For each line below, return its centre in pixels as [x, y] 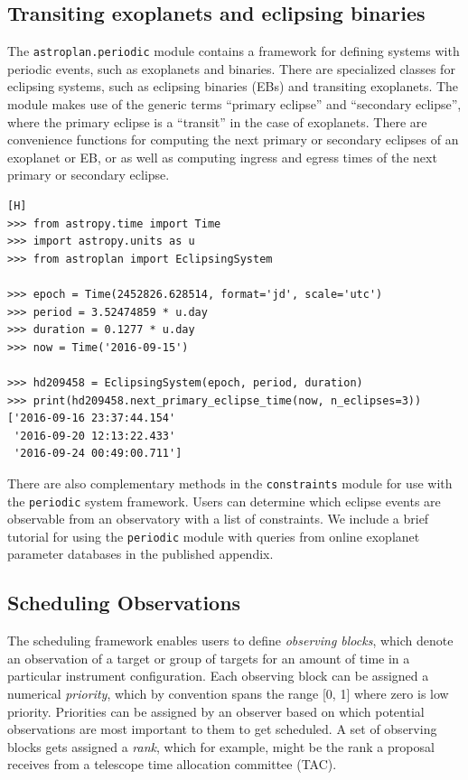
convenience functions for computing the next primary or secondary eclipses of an [233, 139]
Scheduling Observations [124, 603]
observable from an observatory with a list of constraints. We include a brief [218, 519]
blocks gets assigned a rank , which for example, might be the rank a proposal [221, 746]
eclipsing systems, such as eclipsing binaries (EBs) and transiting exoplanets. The [233, 86]
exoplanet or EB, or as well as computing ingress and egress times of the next [222, 157]
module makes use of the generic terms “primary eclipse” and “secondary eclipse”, [234, 104]
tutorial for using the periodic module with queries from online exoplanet [214, 536]
